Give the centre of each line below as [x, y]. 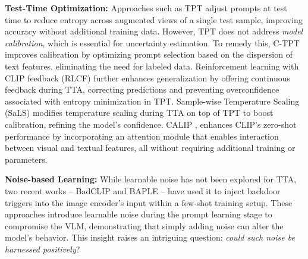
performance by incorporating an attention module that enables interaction [142, 136]
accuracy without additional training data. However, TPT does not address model [154, 31]
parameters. [26, 159]
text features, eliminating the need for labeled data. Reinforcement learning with [152, 66]
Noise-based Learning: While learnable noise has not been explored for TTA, [151, 179]
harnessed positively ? [43, 249]
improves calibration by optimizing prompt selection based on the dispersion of [149, 54]
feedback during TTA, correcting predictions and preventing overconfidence [142, 89]
